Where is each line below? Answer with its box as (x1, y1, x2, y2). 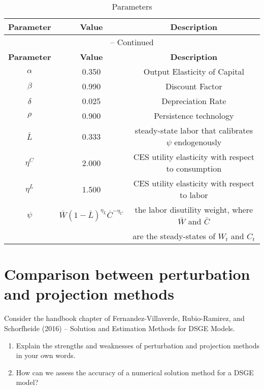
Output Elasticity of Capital (143, 66, 244, 77)
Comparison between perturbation (4, 264, 250, 284)
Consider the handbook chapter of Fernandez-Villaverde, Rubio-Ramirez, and (4, 313, 245, 323)
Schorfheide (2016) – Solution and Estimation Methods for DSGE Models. (4, 322, 235, 333)
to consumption (166, 163, 222, 174)
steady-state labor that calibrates (135, 124, 253, 136)
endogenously (174, 136, 222, 148)
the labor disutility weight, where (135, 204, 253, 215)
